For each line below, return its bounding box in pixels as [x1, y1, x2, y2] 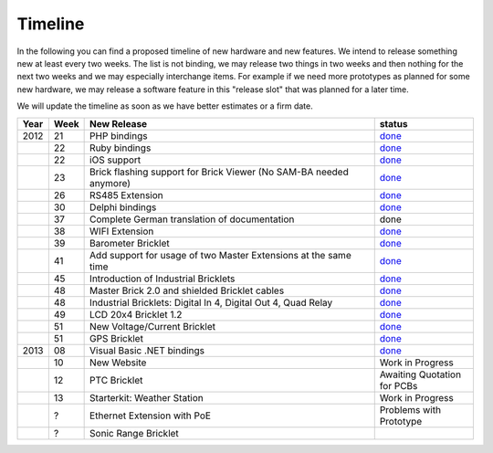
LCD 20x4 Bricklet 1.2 [89, 308, 183, 321]
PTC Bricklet [89, 374, 143, 386]
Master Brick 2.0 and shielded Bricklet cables [89, 284, 285, 297]
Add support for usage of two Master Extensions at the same [89, 248, 351, 261]
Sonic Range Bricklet [89, 427, 180, 439]
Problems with [379, 403, 442, 416]
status [379, 117, 408, 130]
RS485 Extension [89, 188, 163, 201]
